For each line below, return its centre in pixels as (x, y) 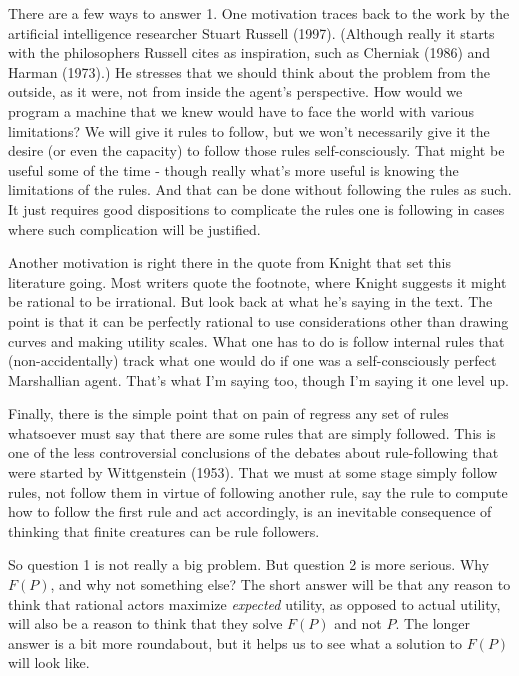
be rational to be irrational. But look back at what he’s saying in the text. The (250, 301)
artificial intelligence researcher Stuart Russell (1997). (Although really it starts (251, 32)
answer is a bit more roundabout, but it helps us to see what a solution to (235, 642)
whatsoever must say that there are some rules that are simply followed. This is (252, 432)
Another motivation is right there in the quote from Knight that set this (229, 262)
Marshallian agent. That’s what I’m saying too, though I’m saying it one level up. (258, 379)
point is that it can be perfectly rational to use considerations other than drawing (258, 320)
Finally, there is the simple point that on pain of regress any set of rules (228, 413)
